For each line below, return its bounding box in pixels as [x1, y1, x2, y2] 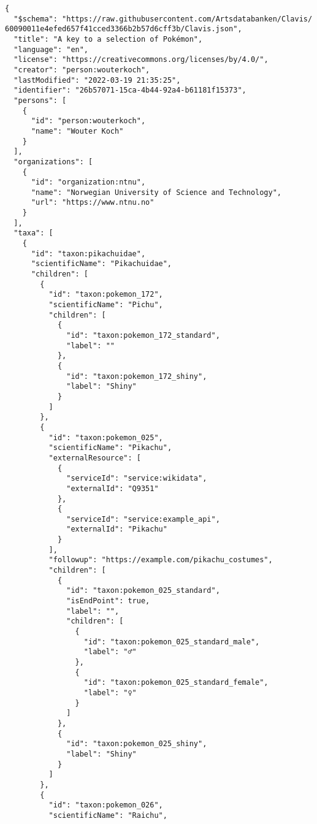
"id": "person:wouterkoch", [31, 116, 146, 126]
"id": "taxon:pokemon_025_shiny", [66, 739, 207, 749]
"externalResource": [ [48, 453, 141, 462]
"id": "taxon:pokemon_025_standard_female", [83, 678, 269, 687]
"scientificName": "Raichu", [48, 811, 167, 820]
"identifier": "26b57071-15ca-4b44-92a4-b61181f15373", [13, 86, 246, 95]
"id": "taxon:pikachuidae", [31, 249, 146, 258]
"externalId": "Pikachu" [66, 525, 167, 534]
